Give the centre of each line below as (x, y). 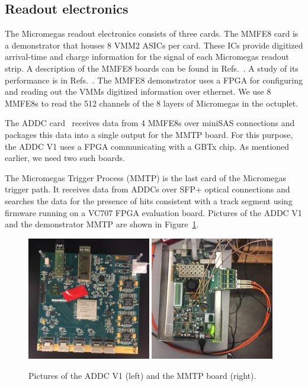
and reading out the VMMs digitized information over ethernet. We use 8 (138, 91)
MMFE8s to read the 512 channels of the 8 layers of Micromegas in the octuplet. (152, 103)
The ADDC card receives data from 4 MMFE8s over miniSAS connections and (150, 123)
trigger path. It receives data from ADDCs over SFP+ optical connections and (147, 189)
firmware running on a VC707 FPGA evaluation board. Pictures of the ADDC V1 (153, 212)
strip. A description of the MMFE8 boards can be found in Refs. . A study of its (152, 68)
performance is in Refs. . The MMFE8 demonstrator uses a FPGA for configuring (154, 80)
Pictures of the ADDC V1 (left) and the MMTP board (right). (142, 375)
